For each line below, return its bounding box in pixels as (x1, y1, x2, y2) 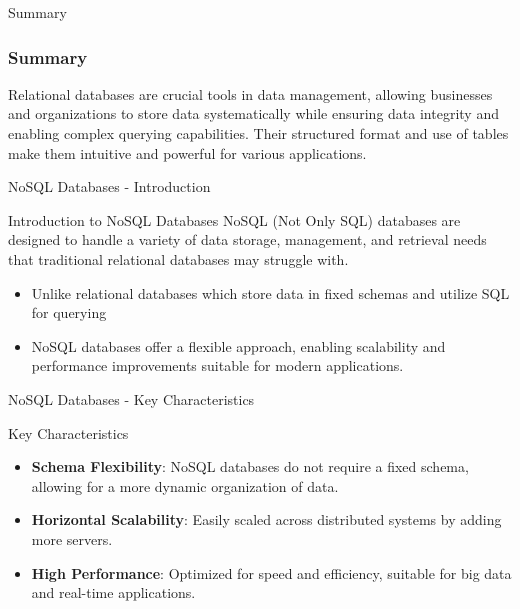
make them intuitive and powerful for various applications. (8, 142, 367, 163)
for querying (31, 302, 107, 323)
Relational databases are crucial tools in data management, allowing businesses (8, 83, 493, 104)
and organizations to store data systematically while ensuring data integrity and (8, 103, 499, 124)
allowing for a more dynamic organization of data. (31, 475, 339, 496)
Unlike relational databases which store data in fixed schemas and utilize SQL (31, 282, 510, 303)
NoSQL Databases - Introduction (8, 176, 211, 197)
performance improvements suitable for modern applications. (31, 355, 404, 376)
